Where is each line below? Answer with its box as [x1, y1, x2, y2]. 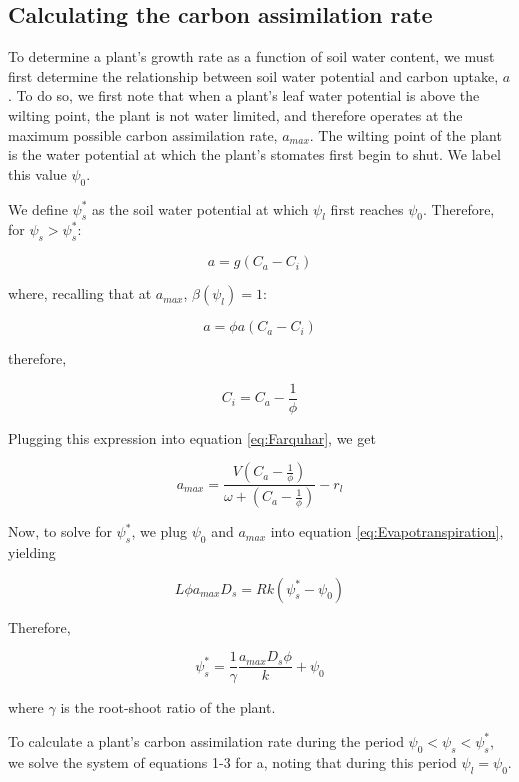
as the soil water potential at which [92, 198, 309, 219]
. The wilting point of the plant [309, 124, 502, 145]
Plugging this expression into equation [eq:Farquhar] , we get [8, 427, 376, 448]
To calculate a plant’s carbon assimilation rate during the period [8, 730, 404, 751]
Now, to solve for [8, 521, 112, 542]
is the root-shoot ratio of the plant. [60, 697, 276, 718]
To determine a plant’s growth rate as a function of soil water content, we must [8, 46, 495, 67]
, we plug [131, 521, 188, 542]
